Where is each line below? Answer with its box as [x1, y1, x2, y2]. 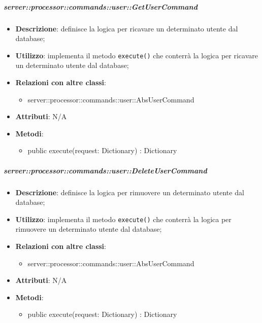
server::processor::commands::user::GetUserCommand [4, 1, 198, 12]
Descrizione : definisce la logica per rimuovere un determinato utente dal [15, 187, 244, 197]
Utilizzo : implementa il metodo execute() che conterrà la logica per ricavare [15, 50, 258, 60]
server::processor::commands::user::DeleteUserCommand [4, 165, 207, 175]
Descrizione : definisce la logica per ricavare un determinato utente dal [15, 23, 238, 33]
